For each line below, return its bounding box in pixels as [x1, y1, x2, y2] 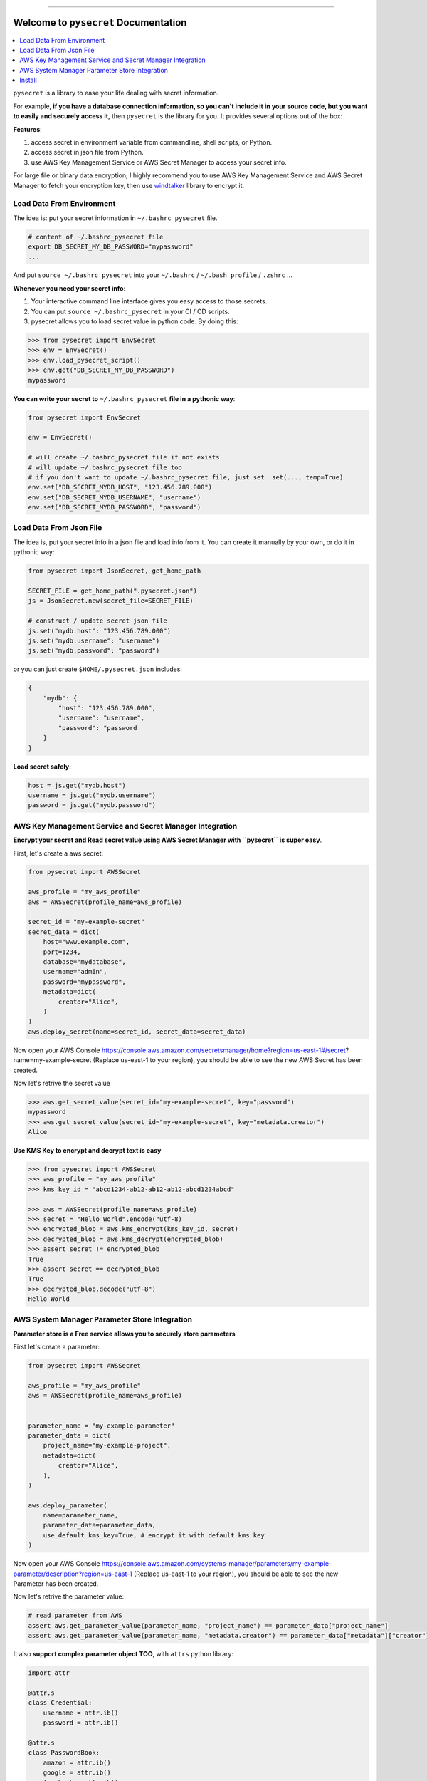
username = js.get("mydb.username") [28, 791, 157, 799]
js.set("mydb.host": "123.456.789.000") [28, 627, 171, 635]
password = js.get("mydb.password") [28, 801, 157, 809]
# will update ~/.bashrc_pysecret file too [28, 463, 183, 472]
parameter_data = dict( [28, 1431, 112, 1439]
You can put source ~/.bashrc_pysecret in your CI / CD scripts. [31, 307, 231, 316]
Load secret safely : [13, 762, 71, 771]
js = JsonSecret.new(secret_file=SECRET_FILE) [28, 597, 194, 605]
